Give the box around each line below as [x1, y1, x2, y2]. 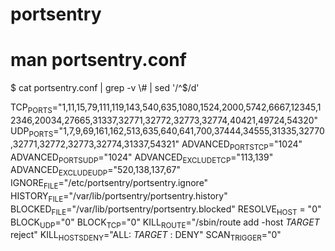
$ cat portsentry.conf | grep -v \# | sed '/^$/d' [10, 82, 200, 94]
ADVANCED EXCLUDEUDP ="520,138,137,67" [10, 164, 182, 178]
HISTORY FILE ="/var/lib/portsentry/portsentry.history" [10, 189, 228, 204]
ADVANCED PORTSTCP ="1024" [181, 138, 303, 152]
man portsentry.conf [10, 49, 187, 72]
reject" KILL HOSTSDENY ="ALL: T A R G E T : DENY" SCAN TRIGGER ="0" [10, 229, 282, 243]
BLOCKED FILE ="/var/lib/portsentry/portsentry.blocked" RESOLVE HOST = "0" [10, 203, 322, 217]
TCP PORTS [10, 101, 53, 115]
